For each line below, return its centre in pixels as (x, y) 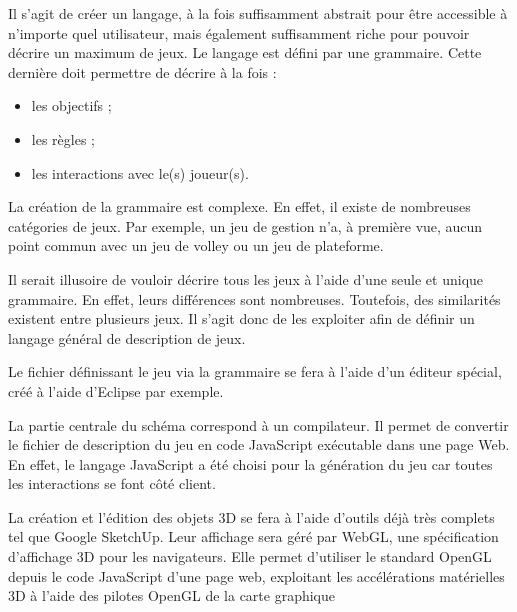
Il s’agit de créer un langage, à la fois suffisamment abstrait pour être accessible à (258, 13)
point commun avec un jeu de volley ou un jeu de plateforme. (196, 245)
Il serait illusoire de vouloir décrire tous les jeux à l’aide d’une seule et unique (246, 278)
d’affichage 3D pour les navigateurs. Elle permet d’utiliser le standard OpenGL (250, 556)
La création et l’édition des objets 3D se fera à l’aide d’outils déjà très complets (251, 516)
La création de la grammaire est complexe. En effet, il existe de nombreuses (239, 206)
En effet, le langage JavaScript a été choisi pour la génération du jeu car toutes (250, 463)
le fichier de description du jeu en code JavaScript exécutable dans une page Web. (259, 444)
